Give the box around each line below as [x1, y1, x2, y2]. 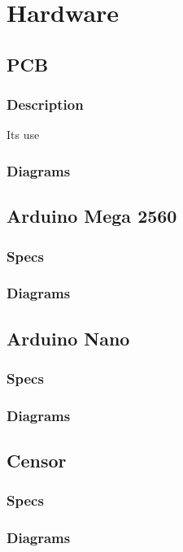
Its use [7, 126, 40, 143]
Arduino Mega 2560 [7, 203, 177, 228]
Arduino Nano [7, 325, 130, 350]
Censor [7, 448, 67, 473]
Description [7, 94, 84, 115]
